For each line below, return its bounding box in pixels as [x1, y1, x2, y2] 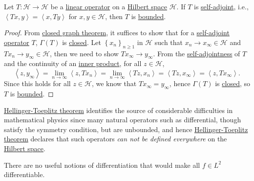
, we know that [91, 78, 137, 89]
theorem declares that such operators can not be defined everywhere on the [4, 134, 227, 144]
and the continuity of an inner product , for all [4, 58, 142, 68]
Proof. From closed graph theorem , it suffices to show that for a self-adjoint [4, 27, 230, 38]
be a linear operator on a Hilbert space [50, 1, 168, 11]
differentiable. [4, 169, 45, 180]
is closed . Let [62, 37, 101, 47]
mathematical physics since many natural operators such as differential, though [4, 114, 241, 125]
